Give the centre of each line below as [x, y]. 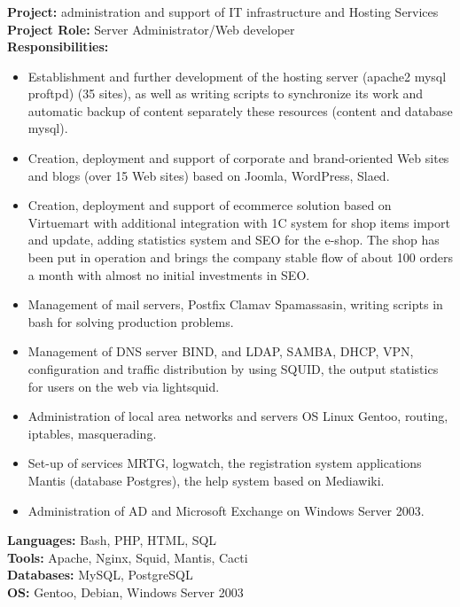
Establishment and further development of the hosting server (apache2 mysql [237, 76]
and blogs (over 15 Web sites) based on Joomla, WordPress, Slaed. [209, 175]
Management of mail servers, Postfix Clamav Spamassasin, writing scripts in [235, 304]
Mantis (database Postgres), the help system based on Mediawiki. [206, 480]
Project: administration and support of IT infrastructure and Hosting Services [223, 11]
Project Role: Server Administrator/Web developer [151, 29]
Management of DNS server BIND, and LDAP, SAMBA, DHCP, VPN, [221, 351]
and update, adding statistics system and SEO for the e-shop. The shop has [234, 240]
